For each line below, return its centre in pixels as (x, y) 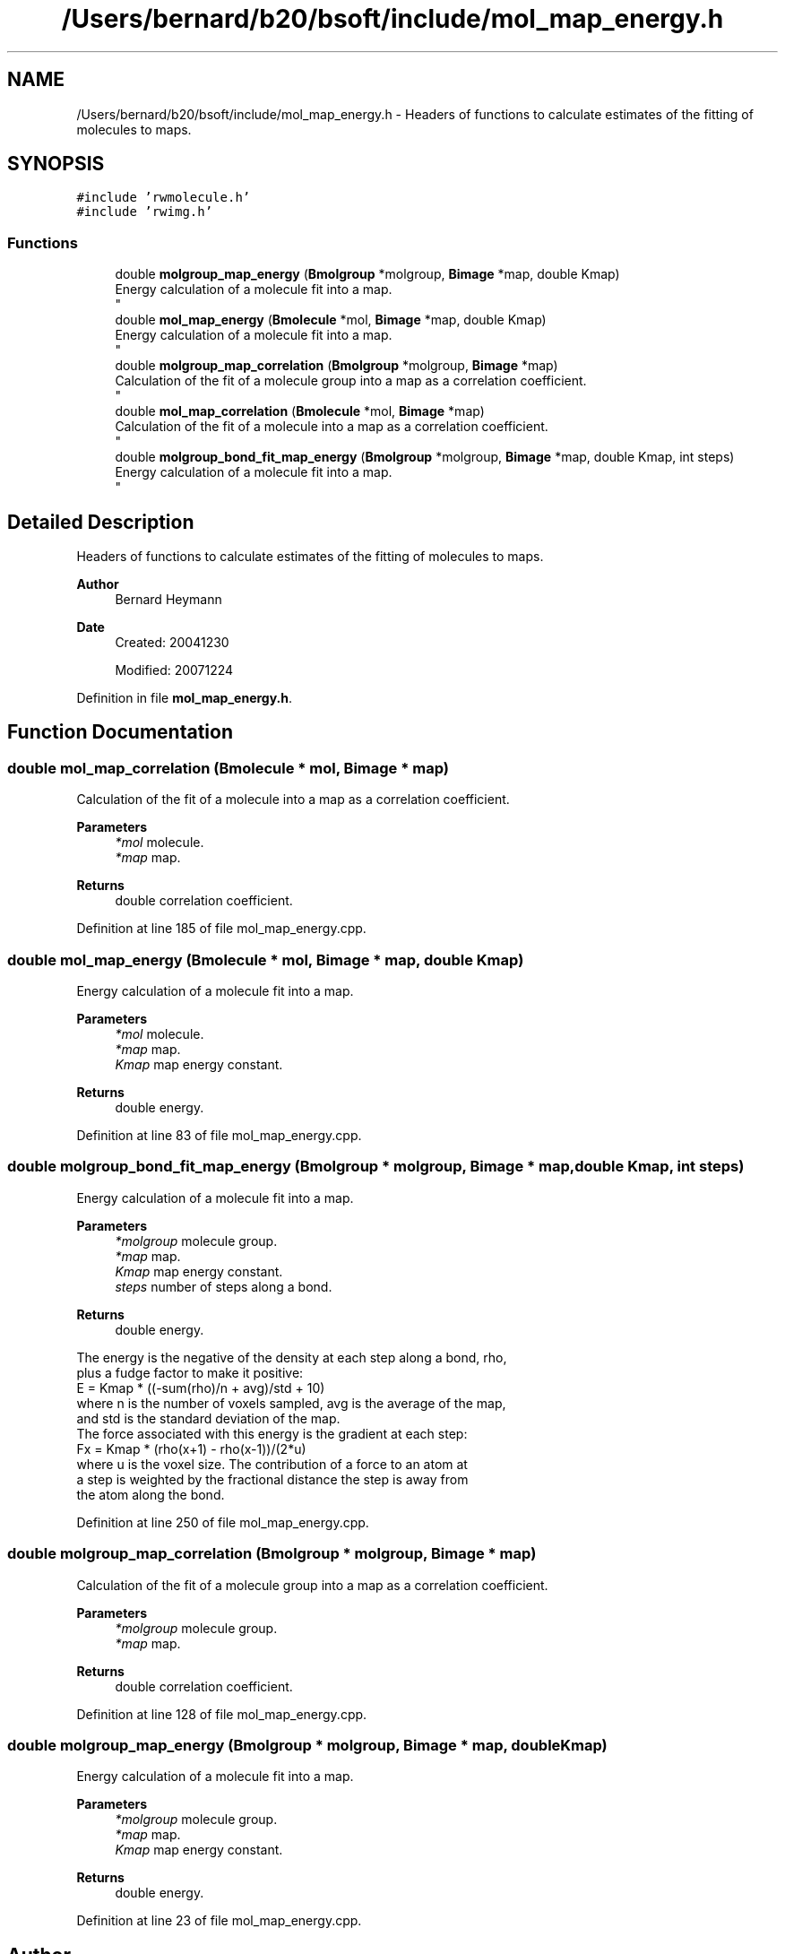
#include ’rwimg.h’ (145, 212)
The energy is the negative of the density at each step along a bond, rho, (292, 1357)
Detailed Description (101, 522)
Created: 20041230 (172, 643)
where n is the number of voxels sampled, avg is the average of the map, (291, 1403)
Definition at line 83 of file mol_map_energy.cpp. (219, 1135)
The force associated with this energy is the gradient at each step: (272, 1433)
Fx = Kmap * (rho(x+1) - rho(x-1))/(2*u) (191, 1448)
